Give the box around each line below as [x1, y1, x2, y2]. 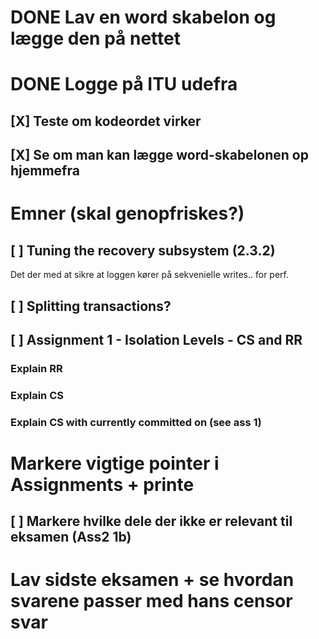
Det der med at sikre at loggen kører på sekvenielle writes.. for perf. [10, 269, 289, 281]
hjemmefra [10, 162, 80, 180]
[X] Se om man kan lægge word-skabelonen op [10, 147, 309, 164]
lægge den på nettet [10, 27, 181, 50]
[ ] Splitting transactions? [10, 297, 172, 315]
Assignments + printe [10, 473, 195, 496]
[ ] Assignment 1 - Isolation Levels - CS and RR [10, 331, 303, 348]
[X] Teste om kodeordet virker [10, 112, 202, 130]
